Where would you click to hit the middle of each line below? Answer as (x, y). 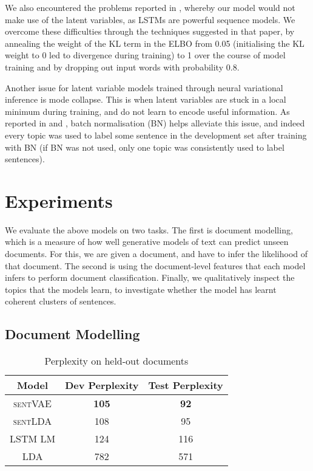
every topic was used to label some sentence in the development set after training (156, 135)
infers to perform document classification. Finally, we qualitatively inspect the (150, 277)
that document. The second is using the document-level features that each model (155, 265)
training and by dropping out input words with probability (114, 67)
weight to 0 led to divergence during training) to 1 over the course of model (145, 55)
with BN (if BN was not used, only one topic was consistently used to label (145, 147)
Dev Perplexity (102, 385)
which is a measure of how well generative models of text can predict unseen (147, 242)
